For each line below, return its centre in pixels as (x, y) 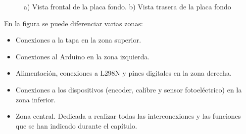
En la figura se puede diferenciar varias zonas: (74, 23)
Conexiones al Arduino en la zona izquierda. (83, 56)
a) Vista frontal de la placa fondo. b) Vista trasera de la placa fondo (127, 6)
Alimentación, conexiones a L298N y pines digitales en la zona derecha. (123, 73)
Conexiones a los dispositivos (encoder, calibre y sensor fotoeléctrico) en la (129, 89)
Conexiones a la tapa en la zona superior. (78, 40)
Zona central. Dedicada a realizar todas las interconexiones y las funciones (128, 116)
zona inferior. (36, 99)
